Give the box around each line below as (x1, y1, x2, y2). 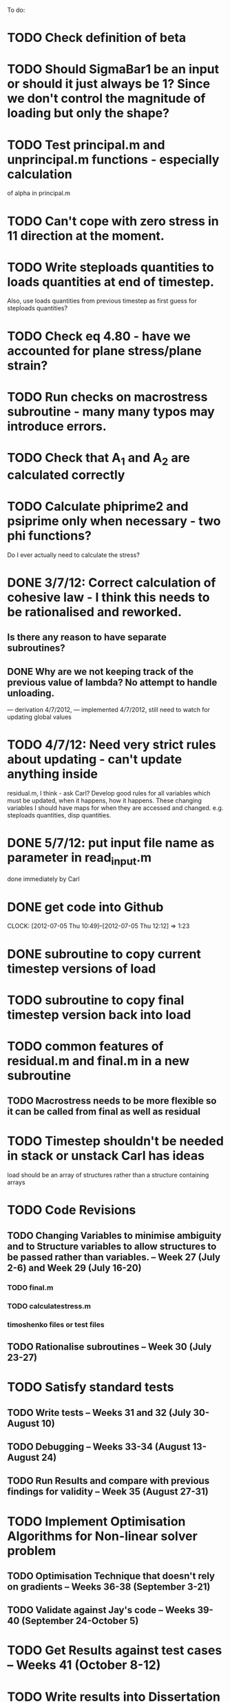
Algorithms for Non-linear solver (7, 1528, 198, 1543)
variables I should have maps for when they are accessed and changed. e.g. (7, 803, 224, 812)
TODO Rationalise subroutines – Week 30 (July (7, 1341, 212, 1353)
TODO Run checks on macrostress (7, 389, 208, 405)
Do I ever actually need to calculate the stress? (7, 551, 140, 559)
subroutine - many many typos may (7, 403, 215, 419)
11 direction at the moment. (7, 227, 165, 243)
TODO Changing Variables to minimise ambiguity (7, 1230, 222, 1242)
